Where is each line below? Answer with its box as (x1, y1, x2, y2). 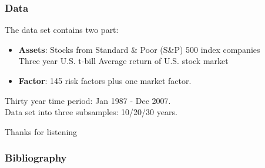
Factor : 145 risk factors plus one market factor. (18, 75, 192, 86)
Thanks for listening (5, 125, 78, 137)
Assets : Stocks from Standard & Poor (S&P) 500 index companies (18, 43, 260, 55)
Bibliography (5, 150, 67, 165)
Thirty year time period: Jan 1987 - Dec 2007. (5, 94, 171, 106)
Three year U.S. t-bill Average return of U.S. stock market (18, 55, 229, 67)
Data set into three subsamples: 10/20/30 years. (5, 106, 177, 118)
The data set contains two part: (5, 23, 119, 36)
